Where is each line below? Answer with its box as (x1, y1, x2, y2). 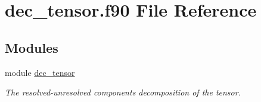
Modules (5, 38, 58, 56)
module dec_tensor (5, 66, 75, 78)
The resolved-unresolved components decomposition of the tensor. (5, 86, 241, 98)
